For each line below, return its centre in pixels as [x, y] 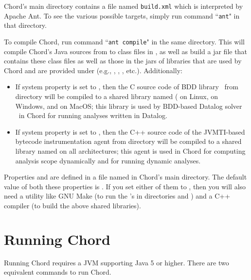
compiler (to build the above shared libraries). [72, 205]
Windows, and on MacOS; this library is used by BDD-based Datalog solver [129, 106]
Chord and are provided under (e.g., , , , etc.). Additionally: [93, 70]
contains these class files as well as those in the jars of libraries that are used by [123, 61]
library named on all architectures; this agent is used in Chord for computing [130, 150]
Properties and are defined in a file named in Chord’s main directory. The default [125, 177]
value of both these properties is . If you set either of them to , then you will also [125, 186]
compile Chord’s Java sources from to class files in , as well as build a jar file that [125, 51]
